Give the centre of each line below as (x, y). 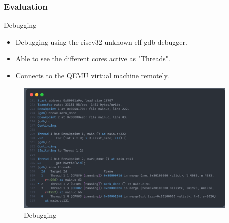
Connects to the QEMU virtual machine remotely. (92, 75)
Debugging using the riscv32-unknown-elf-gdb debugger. (101, 42)
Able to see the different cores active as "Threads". (93, 59)
